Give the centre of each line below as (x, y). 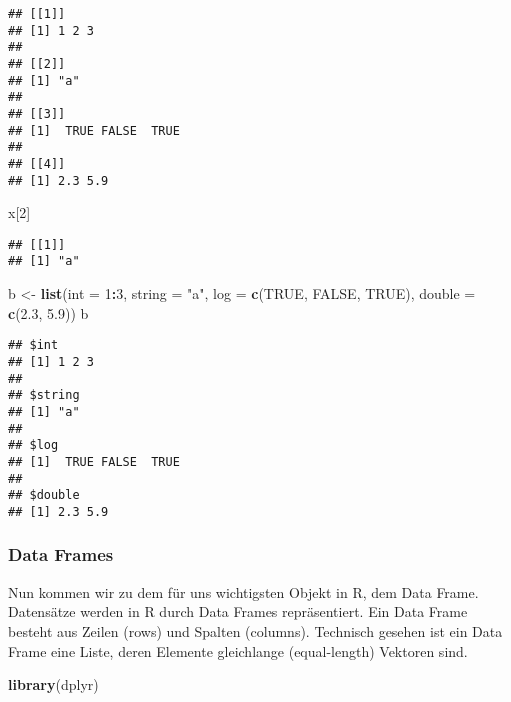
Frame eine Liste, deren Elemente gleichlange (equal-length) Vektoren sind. (238, 650)
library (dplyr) (53, 684)
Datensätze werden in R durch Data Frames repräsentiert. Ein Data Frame (238, 611)
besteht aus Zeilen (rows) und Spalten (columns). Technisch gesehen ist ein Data (255, 630)
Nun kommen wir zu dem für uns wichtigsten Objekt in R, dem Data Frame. (243, 591)
